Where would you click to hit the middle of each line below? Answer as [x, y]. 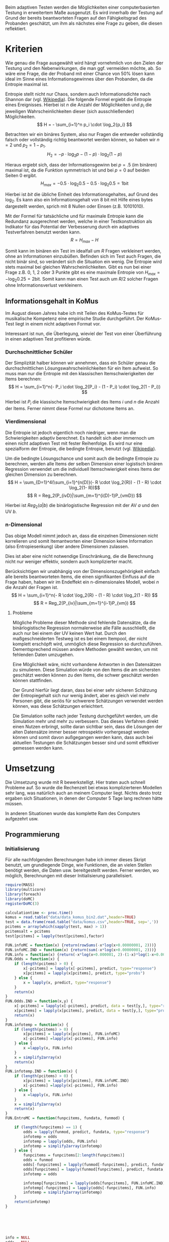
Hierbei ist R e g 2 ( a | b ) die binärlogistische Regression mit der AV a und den [82, 506]
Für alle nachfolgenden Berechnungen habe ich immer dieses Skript [75, 860]
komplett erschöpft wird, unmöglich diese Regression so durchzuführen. [87, 644]
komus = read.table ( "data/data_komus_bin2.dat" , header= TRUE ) [71, 918]
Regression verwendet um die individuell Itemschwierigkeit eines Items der [83, 469]
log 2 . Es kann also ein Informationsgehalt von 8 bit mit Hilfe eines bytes [79, 200]
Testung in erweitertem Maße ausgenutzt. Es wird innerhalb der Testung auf [84, 13]
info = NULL [18, 1237]
